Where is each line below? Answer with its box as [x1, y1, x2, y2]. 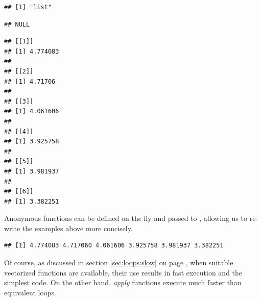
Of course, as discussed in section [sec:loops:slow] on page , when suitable [4, 257, 233, 268]
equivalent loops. [4, 287, 56, 297]
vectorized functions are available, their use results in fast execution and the [4, 267, 243, 278]
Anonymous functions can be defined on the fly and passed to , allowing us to [4, 213, 248, 223]
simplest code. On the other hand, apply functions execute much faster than [4, 277, 242, 288]
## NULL [4, 20, 30, 28]
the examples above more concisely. [22, 222, 133, 233]
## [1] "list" [4, 4, 52, 11]
